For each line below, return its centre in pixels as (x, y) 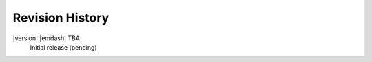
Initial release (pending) (63, 47)
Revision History (61, 18)
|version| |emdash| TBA (46, 38)
